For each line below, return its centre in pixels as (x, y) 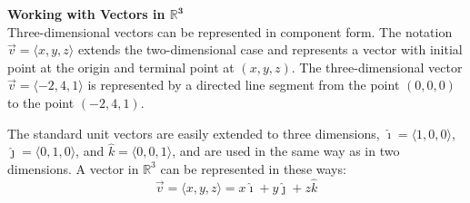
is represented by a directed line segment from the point (244, 85)
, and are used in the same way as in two (286, 151)
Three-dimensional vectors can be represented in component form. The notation (230, 31)
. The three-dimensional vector (377, 67)
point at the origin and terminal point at (121, 67)
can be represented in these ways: (253, 168)
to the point (41, 102)
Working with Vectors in (86, 14)
